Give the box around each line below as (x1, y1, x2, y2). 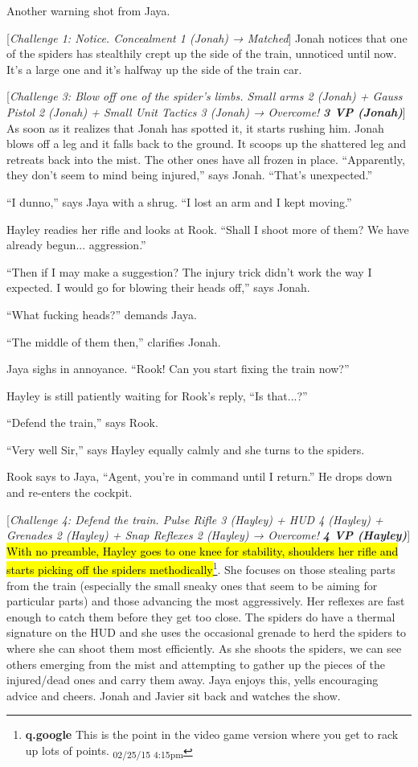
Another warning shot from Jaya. (6, 2, 170, 18)
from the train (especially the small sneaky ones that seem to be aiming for (6, 576, 378, 593)
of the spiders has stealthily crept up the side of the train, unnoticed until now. (6, 45, 397, 62)
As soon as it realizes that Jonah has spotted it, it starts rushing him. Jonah (6, 119, 384, 136)
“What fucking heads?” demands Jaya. (6, 306, 197, 322)
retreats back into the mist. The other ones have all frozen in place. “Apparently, (6, 150, 405, 167)
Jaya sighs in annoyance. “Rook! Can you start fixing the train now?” (6, 360, 350, 377)
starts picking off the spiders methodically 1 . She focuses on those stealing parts (6, 559, 395, 578)
